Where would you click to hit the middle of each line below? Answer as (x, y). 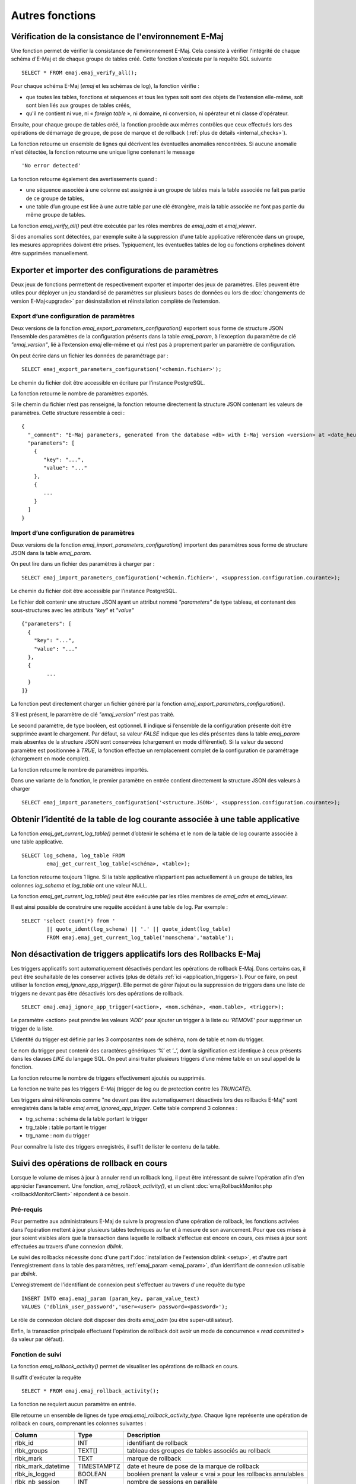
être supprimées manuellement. (50, 253)
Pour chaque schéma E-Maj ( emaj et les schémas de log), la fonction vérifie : (105, 86)
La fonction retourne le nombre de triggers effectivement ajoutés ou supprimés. (108, 1078)
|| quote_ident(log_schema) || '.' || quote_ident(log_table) (139, 929)
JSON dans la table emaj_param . (51, 553)
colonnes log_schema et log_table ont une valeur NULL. (79, 885)
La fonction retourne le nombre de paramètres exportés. (80, 394)
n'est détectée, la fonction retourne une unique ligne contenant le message (103, 152)
